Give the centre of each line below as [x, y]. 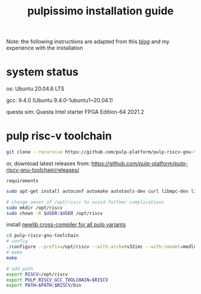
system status [42, 72]
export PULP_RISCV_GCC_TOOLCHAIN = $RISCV [57, 280]
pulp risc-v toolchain [59, 136]
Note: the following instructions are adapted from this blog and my [88, 42]
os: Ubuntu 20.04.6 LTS [35, 89]
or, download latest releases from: [48, 163]
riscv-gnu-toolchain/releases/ [43, 169]
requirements [22, 181]
